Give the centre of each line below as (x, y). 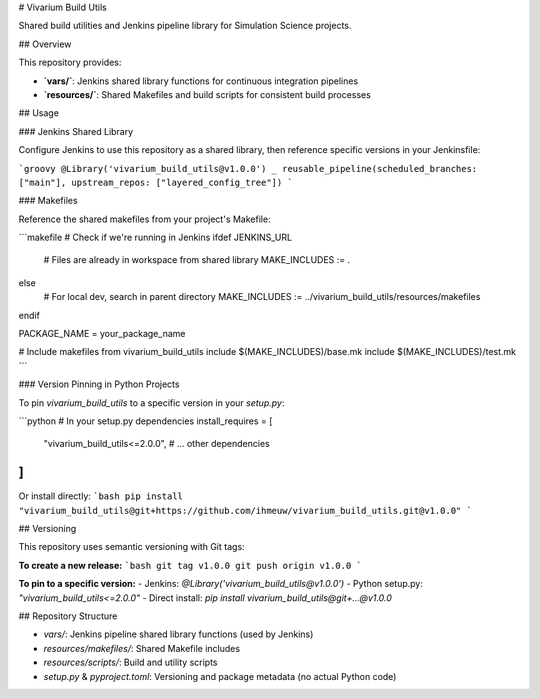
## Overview (45, 44)
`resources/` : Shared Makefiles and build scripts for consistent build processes (207, 94)
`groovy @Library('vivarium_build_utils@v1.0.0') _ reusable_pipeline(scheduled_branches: (248, 168)
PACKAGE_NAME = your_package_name (102, 334)
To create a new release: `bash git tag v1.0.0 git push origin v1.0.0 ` (190, 565)
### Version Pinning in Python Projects (99, 384)
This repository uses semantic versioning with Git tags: (131, 547)
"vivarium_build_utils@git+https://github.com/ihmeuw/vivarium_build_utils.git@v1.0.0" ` (245, 510)
